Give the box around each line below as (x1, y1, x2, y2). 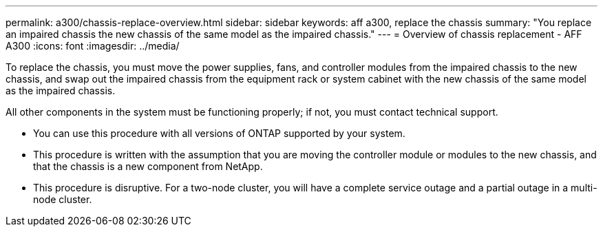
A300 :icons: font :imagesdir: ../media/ (6, 40, 180, 52)
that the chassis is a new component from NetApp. (33, 160, 263, 172)
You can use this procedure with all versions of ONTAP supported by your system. (33, 127, 405, 139)
